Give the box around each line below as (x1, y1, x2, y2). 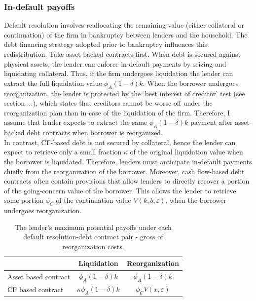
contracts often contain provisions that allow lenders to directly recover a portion (4, 176, 250, 186)
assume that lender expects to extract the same (4, 117, 147, 127)
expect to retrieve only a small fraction (4, 147, 122, 157)
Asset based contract (7, 271, 71, 281)
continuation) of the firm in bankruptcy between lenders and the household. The (4, 29, 248, 39)
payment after (190, 117, 233, 127)
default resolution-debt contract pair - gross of (23, 231, 163, 242)
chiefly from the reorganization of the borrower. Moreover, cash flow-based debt (4, 166, 245, 176)
